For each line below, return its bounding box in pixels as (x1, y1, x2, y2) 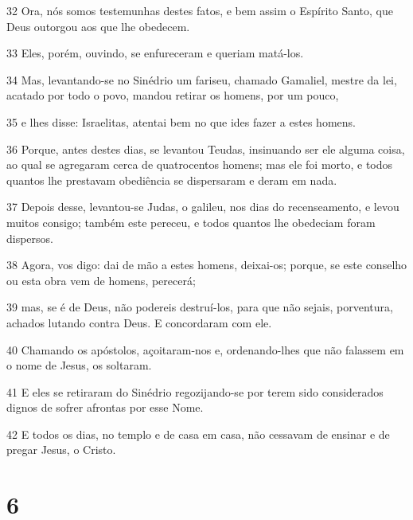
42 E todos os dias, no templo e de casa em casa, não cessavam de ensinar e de (6, 425, 390, 442)
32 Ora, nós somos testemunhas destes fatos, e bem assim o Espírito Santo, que (6, 2, 393, 18)
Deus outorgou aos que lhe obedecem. (6, 18, 190, 34)
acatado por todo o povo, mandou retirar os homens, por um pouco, (6, 87, 339, 104)
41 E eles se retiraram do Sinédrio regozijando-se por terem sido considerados (6, 383, 384, 400)
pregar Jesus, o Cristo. (6, 441, 116, 458)
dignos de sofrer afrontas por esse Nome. (6, 399, 204, 416)
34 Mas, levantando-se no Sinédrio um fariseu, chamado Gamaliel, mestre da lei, (6, 71, 397, 88)
